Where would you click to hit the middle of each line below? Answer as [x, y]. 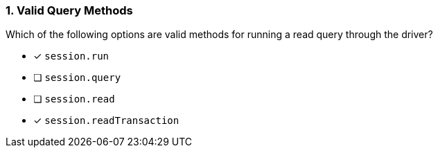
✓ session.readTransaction [106, 120]
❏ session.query [77, 78]
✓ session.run [71, 56]
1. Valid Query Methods [69, 10]
